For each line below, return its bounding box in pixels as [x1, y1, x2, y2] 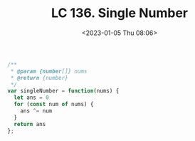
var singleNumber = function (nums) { [7, 88, 120, 95]
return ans [14, 120, 46, 127]
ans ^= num [20, 108, 53, 115]
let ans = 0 [14, 94, 50, 101]
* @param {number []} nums [10, 68, 88, 75]
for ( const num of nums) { [14, 101, 94, 108]
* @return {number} [10, 74, 69, 81]
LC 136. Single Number [51, 5, 189, 21]
